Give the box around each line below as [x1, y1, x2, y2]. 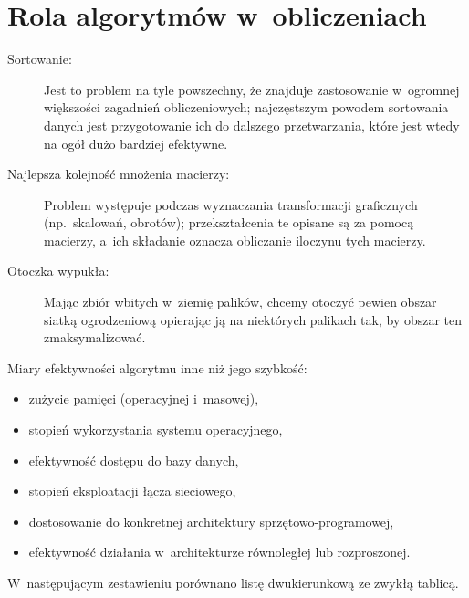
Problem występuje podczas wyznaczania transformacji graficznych [44, 194, 418, 214]
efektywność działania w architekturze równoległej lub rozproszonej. [28, 542, 411, 561]
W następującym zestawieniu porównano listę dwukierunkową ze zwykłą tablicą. [7, 573, 459, 592]
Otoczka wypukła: [7, 261, 109, 280]
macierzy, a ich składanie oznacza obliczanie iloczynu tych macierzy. [44, 230, 426, 249]
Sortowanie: [7, 49, 72, 68]
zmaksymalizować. [44, 328, 146, 347]
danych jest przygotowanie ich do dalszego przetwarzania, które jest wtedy [44, 115, 460, 134]
